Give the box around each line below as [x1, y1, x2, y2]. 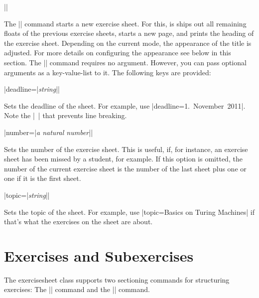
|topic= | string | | [4, 189, 50, 200]
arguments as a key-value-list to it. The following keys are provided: [4, 67, 211, 77]
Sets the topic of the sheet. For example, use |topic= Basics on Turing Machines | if [4, 206, 255, 217]
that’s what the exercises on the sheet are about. [4, 216, 153, 227]
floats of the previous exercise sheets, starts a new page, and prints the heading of [4, 28, 254, 38]
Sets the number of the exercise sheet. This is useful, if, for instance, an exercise [4, 144, 248, 154]
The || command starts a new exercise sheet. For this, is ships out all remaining [4, 18, 247, 28]
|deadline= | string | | [4, 84, 60, 94]
